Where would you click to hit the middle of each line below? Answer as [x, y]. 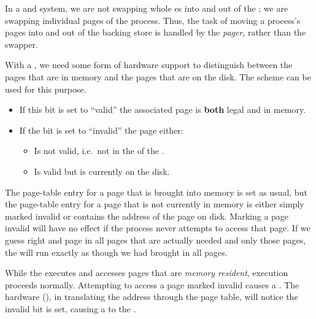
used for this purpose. [46, 89]
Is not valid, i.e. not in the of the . [99, 151]
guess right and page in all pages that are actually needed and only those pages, [156, 240]
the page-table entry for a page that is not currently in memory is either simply [155, 204]
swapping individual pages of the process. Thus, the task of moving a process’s [153, 20]
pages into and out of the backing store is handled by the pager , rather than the [156, 32]
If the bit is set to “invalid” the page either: [101, 130]
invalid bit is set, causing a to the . [71, 308]
